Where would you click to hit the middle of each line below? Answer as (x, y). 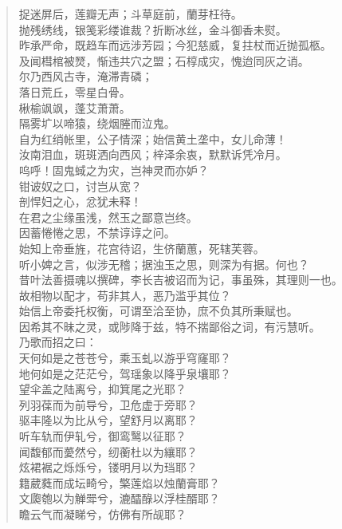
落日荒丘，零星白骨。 (75, 91)
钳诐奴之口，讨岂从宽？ (80, 186)
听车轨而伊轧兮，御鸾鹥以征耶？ (102, 436)
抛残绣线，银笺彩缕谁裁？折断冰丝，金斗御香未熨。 (153, 29)
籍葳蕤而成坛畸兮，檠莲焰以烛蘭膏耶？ (119, 482)
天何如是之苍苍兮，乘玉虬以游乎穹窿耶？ (125, 358)
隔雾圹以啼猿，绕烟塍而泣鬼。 (97, 123)
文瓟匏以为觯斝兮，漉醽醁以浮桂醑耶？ (119, 498)
